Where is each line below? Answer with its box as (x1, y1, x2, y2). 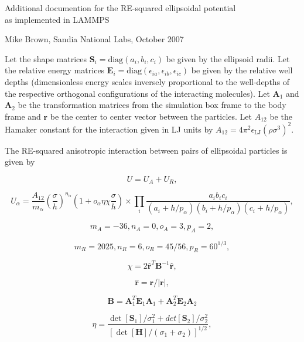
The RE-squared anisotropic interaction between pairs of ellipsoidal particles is (5, 144, 288, 156)
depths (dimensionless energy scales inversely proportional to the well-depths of (5, 75, 290, 87)
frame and (5, 110, 41, 122)
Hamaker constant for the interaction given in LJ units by (5, 123, 213, 135)
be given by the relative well (191, 64, 293, 76)
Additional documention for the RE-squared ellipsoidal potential (5, 2, 236, 13)
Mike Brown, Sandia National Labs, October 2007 (5, 33, 184, 45)
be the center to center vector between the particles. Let (50, 110, 252, 122)
